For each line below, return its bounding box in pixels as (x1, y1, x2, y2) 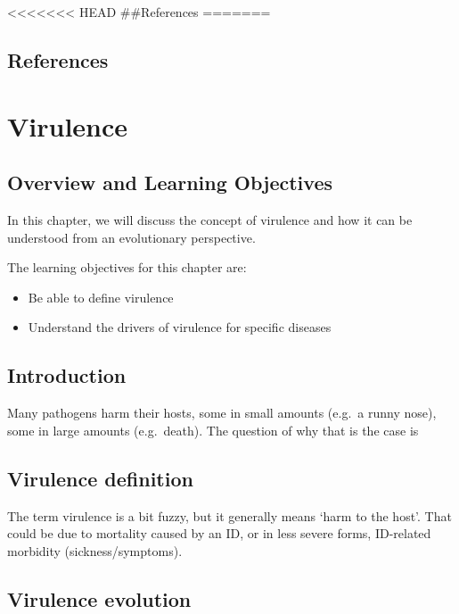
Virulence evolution (7, 585, 192, 612)
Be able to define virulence (28, 287, 174, 306)
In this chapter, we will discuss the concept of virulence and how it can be (7, 210, 413, 228)
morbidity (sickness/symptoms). (7, 541, 183, 560)
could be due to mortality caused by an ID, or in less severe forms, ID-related (7, 524, 431, 543)
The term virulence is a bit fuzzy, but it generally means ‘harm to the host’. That (7, 506, 452, 525)
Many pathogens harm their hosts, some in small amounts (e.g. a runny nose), (7, 403, 437, 422)
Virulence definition (7, 464, 193, 492)
